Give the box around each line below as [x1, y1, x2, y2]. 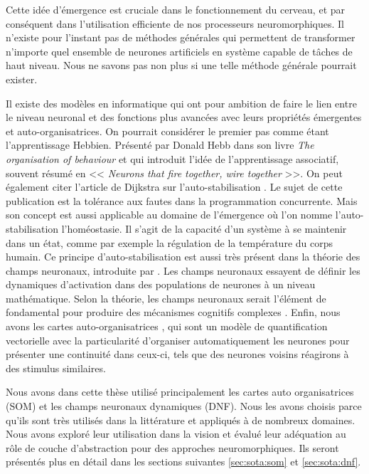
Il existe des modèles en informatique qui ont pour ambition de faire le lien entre [6, 95, 357, 110]
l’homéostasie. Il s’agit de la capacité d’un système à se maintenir [61, 221, 347, 236]
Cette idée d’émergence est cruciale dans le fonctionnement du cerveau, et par [6, 2, 346, 16]
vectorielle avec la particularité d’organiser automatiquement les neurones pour [6, 332, 350, 347]
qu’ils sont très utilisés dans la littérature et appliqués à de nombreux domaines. [6, 412, 355, 427]
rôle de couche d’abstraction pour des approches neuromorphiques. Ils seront [6, 440, 339, 455]
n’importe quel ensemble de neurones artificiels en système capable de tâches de [6, 43, 353, 58]
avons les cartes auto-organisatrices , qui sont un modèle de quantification [6, 319, 328, 334]
